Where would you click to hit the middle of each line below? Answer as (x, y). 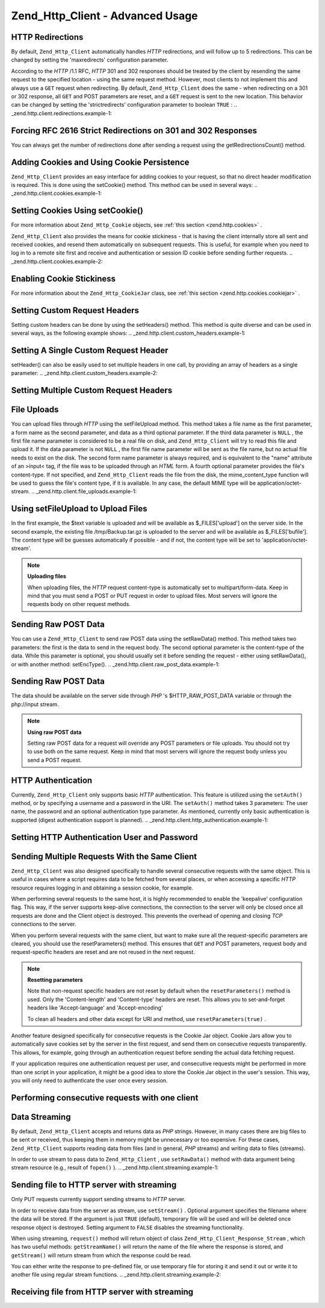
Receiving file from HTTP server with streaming (102, 1292)
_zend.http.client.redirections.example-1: (62, 113)
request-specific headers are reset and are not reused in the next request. (103, 952)
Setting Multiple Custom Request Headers (92, 390)
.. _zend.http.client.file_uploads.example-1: (84, 491)
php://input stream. (35, 704)
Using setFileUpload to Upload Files (79, 509)
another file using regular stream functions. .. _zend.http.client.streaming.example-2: (116, 1275)
